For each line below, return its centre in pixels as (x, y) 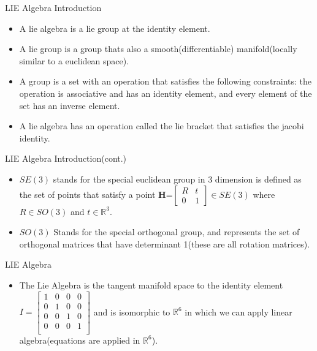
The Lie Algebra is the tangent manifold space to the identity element (151, 285)
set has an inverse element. (70, 105)
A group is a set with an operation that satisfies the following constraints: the (166, 81)
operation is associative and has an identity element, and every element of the (166, 93)
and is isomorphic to (132, 311)
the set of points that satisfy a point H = (96, 194)
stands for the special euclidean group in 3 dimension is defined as (177, 179)
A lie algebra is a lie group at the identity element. (115, 28)
